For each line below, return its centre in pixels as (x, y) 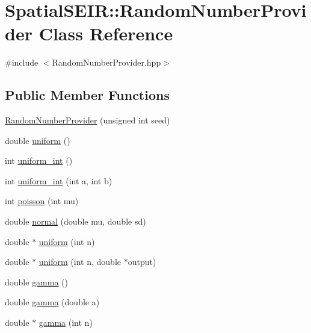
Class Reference (106, 33)
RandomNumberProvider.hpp (106, 62)
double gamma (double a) (52, 302)
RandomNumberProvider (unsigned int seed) (88, 120)
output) (142, 262)
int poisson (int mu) (42, 201)
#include (22, 62)
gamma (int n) (66, 322)
